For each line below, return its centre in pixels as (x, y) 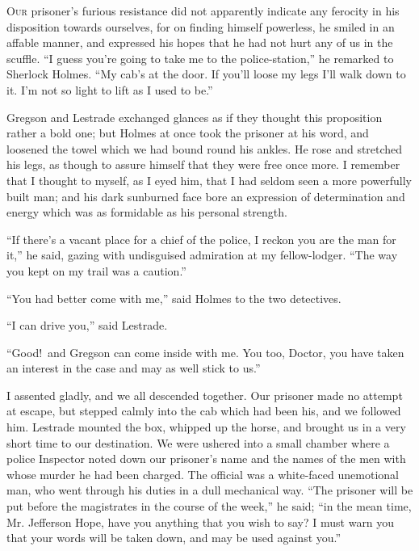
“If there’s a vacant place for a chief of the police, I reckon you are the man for (201, 239)
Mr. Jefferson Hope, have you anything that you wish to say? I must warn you (201, 522)
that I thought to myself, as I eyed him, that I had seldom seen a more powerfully (209, 180)
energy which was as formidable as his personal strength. (147, 212)
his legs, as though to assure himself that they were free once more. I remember (203, 164)
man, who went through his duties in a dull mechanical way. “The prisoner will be (210, 490)
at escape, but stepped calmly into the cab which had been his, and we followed (204, 411)
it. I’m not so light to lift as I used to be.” (110, 89)
